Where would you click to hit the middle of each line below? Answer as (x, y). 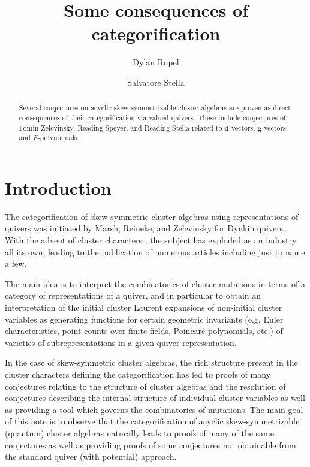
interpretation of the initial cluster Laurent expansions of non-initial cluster (144, 307)
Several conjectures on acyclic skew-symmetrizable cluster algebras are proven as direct (155, 108)
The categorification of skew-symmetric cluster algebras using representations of (152, 216)
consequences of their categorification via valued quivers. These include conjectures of (152, 117)
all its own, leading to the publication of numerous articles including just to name (155, 251)
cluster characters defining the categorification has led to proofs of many (138, 374)
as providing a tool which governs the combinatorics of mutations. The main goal (154, 409)
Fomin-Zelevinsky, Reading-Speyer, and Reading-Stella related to (121, 127)
